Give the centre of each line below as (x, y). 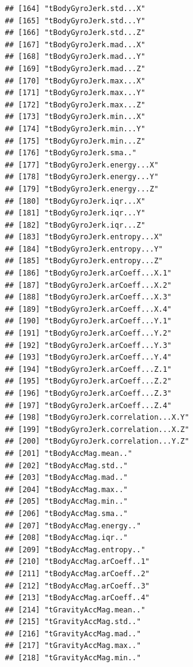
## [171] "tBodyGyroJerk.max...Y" (75, 93)
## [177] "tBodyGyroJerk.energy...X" (82, 165)
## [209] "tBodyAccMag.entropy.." (75, 549)
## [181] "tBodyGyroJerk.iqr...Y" (75, 213)
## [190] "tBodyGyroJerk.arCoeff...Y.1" (89, 321)
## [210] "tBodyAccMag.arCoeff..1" (78, 562)
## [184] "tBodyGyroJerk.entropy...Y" (84, 249)
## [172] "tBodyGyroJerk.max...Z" (75, 105)
